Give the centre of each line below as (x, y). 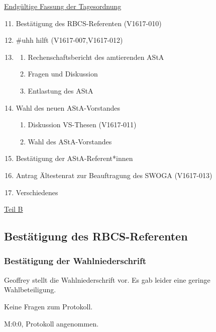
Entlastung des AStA (61, 90)
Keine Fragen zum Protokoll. (48, 306)
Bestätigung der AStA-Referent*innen (74, 158)
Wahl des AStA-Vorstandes (70, 141)
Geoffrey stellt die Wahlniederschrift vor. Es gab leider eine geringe (107, 279)
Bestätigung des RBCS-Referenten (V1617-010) (89, 23)
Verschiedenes (37, 192)
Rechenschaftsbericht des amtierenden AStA (96, 57)
